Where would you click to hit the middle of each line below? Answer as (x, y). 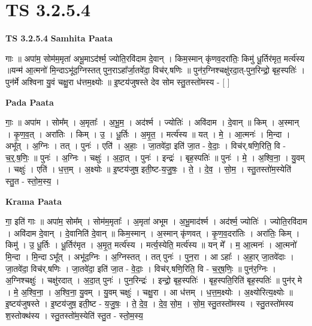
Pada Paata (30, 102)
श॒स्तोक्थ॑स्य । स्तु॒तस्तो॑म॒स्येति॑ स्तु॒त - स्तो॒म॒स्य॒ (74, 315)
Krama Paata (34, 201)
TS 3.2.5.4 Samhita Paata (59, 38)
